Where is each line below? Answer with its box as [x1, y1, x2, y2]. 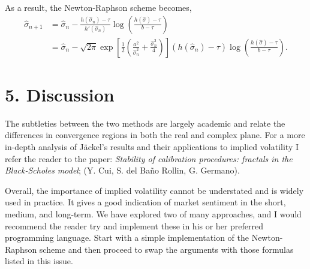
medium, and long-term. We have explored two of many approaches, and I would [5, 207, 302, 220]
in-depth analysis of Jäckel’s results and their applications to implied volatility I [5, 140, 299, 153]
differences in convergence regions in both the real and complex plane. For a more [5, 128, 305, 141]
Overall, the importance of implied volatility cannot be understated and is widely [5, 184, 304, 196]
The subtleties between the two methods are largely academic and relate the [5, 116, 285, 129]
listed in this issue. [5, 255, 73, 267]
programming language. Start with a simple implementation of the [5, 231, 249, 244]
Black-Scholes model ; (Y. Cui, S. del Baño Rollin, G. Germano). [5, 164, 240, 177]
